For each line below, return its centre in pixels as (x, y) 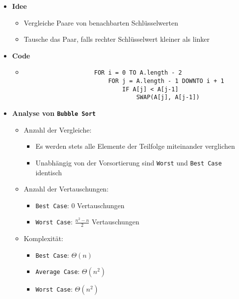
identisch (49, 172)
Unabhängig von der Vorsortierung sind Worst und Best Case (129, 162)
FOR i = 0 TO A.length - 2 (138, 73)
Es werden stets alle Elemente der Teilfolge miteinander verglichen (135, 146)
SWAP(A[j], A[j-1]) (168, 97)
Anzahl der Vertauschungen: (66, 189)
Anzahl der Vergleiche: (58, 129)
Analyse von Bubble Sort (54, 113)
